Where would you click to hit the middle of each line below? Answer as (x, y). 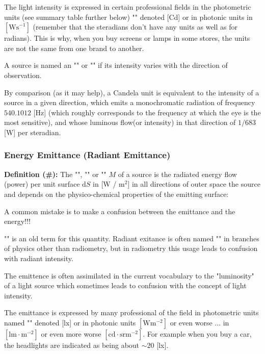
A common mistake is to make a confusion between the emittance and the (120, 211)
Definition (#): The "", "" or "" (55, 174)
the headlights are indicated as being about (72, 345)
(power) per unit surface (42, 184)
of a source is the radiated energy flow (177, 174)
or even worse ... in (200, 322)
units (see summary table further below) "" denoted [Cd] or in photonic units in (128, 17)
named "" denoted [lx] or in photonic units (70, 322)
